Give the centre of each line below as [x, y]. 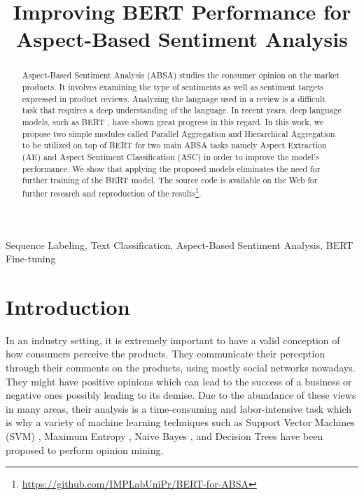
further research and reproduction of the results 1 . [112, 192]
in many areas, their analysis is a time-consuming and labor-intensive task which [179, 408]
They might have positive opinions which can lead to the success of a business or [179, 381]
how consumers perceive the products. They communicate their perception [166, 354]
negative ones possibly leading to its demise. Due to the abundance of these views [181, 395]
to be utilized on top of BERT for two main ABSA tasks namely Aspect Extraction [174, 145]
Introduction [68, 306]
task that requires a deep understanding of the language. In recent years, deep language [182, 110]
